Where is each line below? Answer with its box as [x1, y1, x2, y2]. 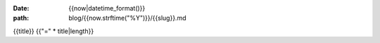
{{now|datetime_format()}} [68, 4, 146, 12]
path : [13, 14, 30, 23]
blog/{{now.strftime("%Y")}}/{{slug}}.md [68, 14, 186, 23]
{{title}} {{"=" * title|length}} [13, 27, 94, 35]
